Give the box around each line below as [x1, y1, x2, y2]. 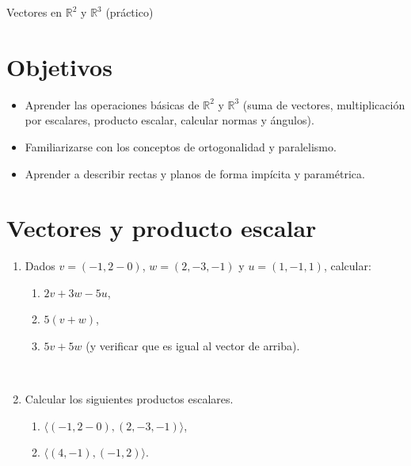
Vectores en [6, 4, 63, 20]
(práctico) [105, 4, 154, 20]
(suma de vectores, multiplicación [242, 96, 405, 113]
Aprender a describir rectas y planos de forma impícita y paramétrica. [25, 165, 365, 181]
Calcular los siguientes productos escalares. [25, 391, 234, 407]
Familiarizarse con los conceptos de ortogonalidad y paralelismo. [25, 138, 337, 155]
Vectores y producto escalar [6, 212, 317, 244]
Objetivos [6, 50, 112, 82]
